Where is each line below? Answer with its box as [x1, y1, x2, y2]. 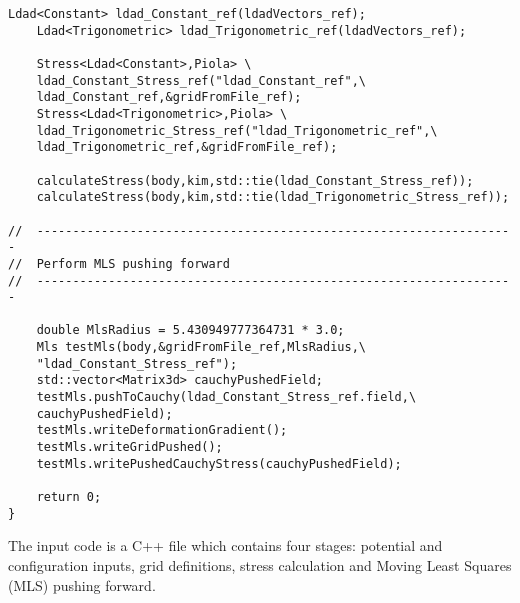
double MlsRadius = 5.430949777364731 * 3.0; [36, 323, 345, 338]
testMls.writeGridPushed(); [36, 440, 223, 455]
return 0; [36, 490, 102, 505]
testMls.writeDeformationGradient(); [36, 423, 288, 438]
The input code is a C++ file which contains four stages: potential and [8, 535, 443, 556]
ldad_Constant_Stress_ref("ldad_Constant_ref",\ [36, 73, 366, 88]
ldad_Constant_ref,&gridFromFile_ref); [36, 90, 302, 105]
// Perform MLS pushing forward [8, 256, 230, 271]
